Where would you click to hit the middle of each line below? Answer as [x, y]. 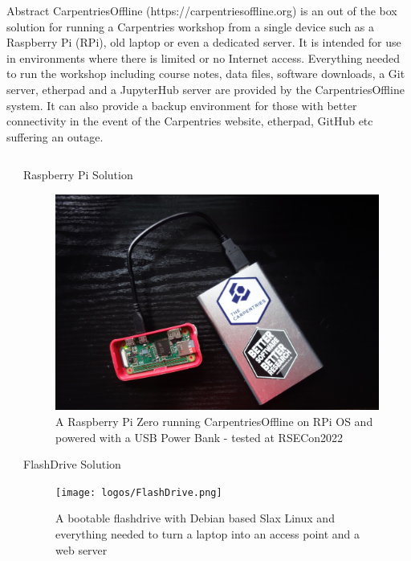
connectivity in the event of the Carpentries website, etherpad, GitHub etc [190, 121]
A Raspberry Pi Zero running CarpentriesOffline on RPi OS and [214, 421]
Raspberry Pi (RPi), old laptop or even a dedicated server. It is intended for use [204, 42]
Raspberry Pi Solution [78, 175]
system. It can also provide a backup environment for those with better [182, 105]
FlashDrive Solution [72, 464]
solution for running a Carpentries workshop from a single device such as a [191, 26]
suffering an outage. [55, 136]
